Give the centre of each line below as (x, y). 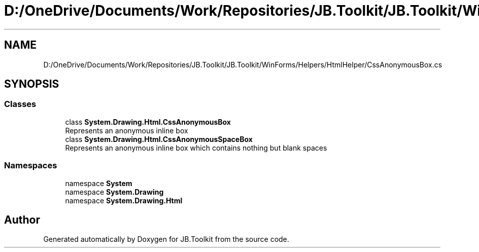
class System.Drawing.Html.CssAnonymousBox (148, 122)
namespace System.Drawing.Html (124, 200)
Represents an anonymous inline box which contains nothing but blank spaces (196, 148)
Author (22, 220)
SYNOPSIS (32, 84)
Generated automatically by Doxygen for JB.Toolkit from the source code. (166, 239)
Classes (20, 104)
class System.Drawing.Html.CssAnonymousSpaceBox (159, 139)
